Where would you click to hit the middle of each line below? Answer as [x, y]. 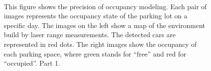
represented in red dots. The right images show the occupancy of [100, 44]
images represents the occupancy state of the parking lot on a [96, 16]
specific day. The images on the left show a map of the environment [105, 25]
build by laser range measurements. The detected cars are [90, 35]
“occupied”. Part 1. [32, 63]
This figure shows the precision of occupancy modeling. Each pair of [105, 6]
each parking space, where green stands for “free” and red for [95, 53]
